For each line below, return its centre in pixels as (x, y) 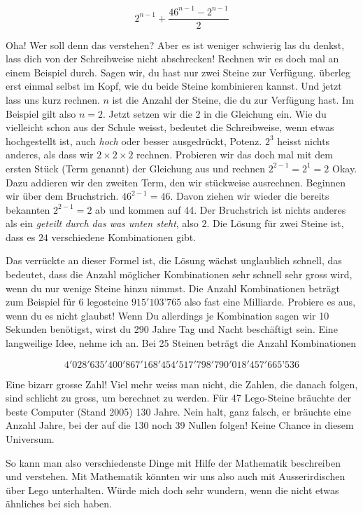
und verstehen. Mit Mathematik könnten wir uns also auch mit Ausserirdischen (176, 476)
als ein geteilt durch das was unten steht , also (102, 223)
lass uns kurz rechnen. (53, 99)
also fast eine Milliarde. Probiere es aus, (270, 302)
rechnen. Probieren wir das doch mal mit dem (235, 155)
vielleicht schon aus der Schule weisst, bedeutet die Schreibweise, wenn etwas (170, 127)
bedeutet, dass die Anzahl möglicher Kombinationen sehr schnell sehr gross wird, (179, 274)
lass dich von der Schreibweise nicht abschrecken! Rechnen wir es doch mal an (172, 59)
